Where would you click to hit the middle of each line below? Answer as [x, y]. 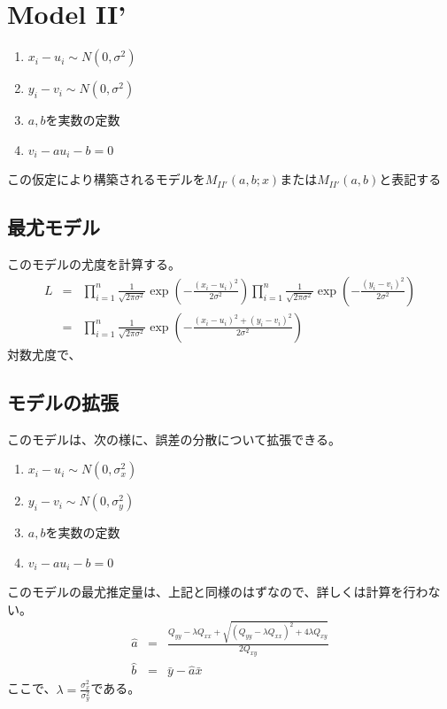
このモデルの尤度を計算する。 [94, 264]
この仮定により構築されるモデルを [106, 179]
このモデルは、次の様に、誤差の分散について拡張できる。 [174, 439]
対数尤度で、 [44, 354]
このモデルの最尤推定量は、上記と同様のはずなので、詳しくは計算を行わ [218, 592]
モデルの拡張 [63, 401]
